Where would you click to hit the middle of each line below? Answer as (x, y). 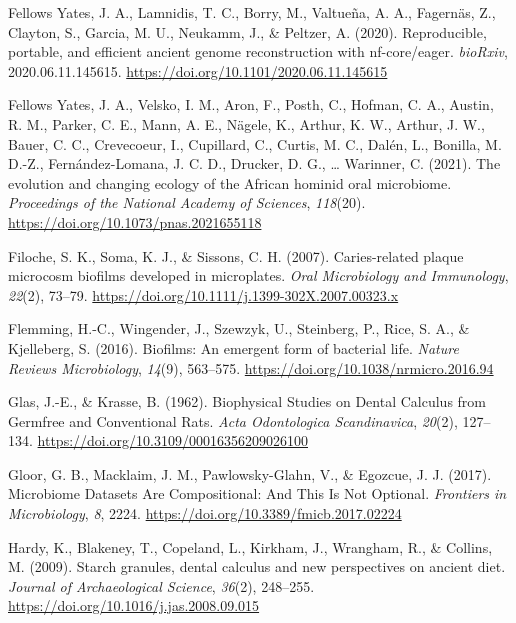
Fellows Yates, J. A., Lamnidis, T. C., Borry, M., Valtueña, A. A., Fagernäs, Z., (252, 12)
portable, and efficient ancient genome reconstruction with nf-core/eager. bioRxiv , (258, 51)
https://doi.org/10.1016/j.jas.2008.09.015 (134, 605)
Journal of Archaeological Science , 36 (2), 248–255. (161, 585)
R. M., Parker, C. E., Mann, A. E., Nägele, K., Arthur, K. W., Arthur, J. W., (246, 123)
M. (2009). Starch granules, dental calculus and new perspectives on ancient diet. (257, 566)
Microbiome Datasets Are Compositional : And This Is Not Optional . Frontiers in (257, 493)
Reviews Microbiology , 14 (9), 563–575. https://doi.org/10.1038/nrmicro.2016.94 (251, 367)
